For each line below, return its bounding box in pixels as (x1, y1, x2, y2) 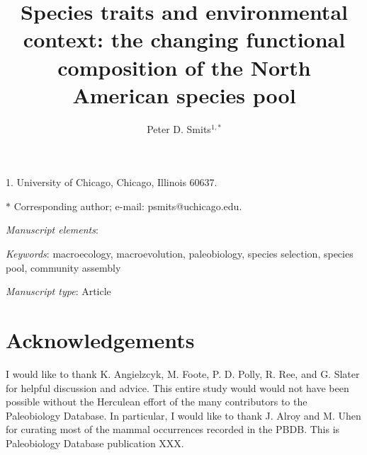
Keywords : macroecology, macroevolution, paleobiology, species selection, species (6, 246, 354, 261)
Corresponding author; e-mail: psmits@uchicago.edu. (13, 198, 242, 213)
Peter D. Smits (147, 121, 211, 136)
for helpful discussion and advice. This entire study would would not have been (6, 380, 349, 395)
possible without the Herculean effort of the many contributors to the (6, 394, 307, 409)
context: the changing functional (23, 25, 346, 54)
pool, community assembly (6, 260, 121, 275)
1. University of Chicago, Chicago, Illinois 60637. (6, 175, 218, 190)
